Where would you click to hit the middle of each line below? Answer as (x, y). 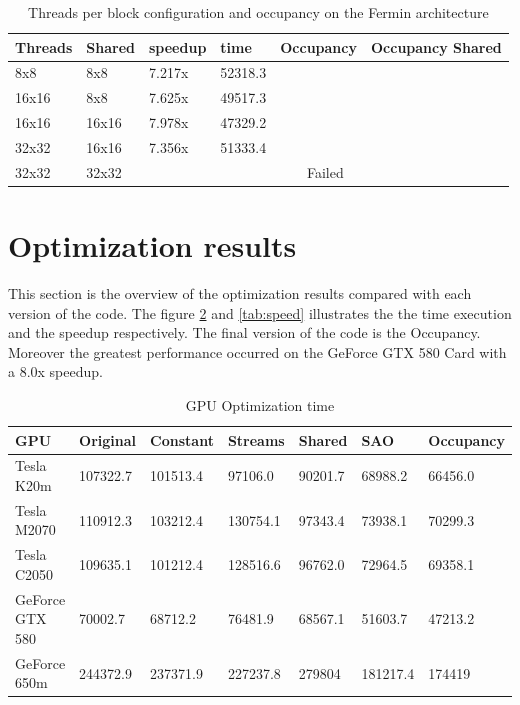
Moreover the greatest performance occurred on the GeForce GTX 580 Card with (257, 351)
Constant (182, 439)
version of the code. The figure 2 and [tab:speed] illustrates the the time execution (260, 312)
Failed (325, 171)
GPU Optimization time (260, 405)
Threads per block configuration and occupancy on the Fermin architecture (258, 12)
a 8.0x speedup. (55, 371)
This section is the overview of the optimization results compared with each (240, 293)
